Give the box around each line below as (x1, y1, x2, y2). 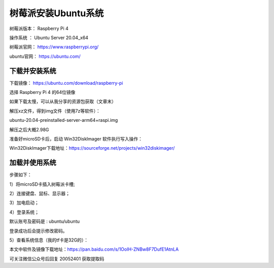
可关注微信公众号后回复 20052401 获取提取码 (9, 255, 105, 261)
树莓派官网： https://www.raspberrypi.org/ (9, 44, 99, 50)
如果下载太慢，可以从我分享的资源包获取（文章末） (9, 98, 116, 105)
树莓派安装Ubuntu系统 (9, 8, 104, 19)
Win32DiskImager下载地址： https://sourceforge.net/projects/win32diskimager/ (9, 145, 175, 151)
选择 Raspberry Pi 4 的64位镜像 (9, 89, 76, 95)
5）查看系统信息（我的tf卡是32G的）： (9, 237, 89, 243)
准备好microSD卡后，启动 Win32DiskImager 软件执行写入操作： (9, 136, 143, 142)
